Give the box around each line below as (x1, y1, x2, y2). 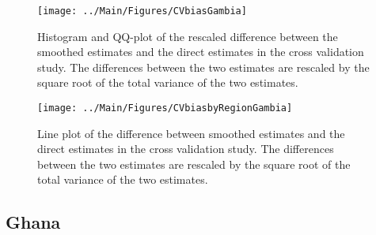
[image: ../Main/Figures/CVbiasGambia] (37, 6, 247, 17)
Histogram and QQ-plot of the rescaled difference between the (37, 28, 338, 44)
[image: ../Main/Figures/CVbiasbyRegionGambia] (37, 103, 293, 114)
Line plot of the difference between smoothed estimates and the (37, 125, 345, 141)
